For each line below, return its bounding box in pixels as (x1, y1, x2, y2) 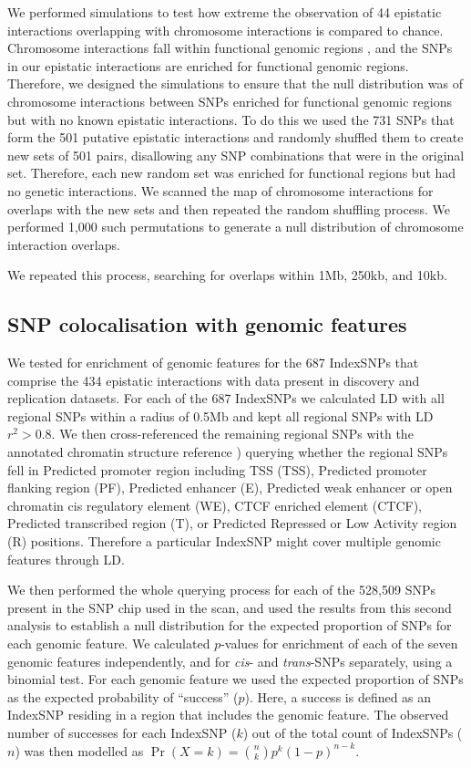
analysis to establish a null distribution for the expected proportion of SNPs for (7, 616, 452, 635)
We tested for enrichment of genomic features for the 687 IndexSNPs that (7, 353, 419, 372)
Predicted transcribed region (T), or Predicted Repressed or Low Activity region (7, 514, 457, 533)
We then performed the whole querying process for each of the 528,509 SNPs (7, 580, 436, 599)
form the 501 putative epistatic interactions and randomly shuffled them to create (7, 128, 464, 147)
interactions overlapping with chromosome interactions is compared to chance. (7, 20, 444, 39)
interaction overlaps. (7, 234, 120, 254)
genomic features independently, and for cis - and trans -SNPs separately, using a (7, 651, 453, 670)
